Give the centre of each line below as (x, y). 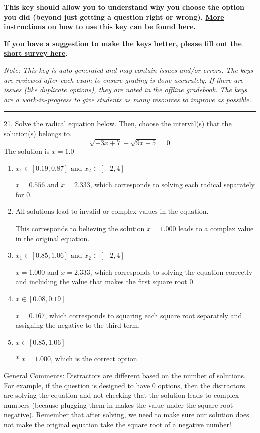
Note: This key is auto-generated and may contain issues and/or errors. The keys (129, 69)
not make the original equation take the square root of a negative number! (118, 424)
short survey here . (36, 53)
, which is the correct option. (95, 359)
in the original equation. (53, 238)
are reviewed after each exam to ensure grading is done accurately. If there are (124, 79)
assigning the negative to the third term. (78, 325)
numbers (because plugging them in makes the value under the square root (119, 405)
